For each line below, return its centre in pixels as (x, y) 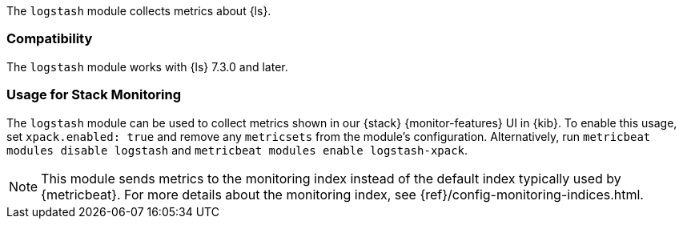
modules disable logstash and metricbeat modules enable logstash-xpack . (237, 150)
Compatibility (50, 39)
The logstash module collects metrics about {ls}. (139, 11)
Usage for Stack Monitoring (94, 95)
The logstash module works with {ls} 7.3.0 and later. (147, 66)
